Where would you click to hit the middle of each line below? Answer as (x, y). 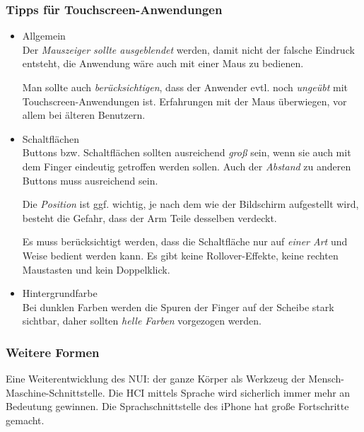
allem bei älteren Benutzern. (84, 115)
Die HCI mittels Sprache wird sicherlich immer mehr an (229, 392)
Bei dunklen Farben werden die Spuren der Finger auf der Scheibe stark (178, 307)
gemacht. (25, 420)
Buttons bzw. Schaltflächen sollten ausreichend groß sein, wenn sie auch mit (187, 152)
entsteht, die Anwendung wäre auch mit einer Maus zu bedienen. (163, 63)
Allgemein (44, 36)
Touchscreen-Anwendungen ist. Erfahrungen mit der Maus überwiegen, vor (184, 101)
